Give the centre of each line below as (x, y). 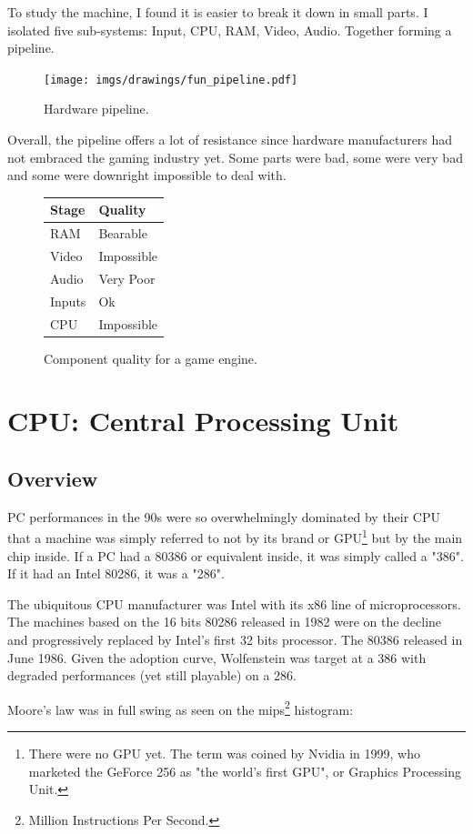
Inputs (68, 301)
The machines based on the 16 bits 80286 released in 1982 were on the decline (225, 622)
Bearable (123, 233)
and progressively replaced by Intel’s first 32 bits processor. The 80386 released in (235, 640)
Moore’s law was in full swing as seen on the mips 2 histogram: (181, 708)
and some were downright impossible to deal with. (147, 175)
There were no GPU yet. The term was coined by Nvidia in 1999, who (224, 754)
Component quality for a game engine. (151, 358)
